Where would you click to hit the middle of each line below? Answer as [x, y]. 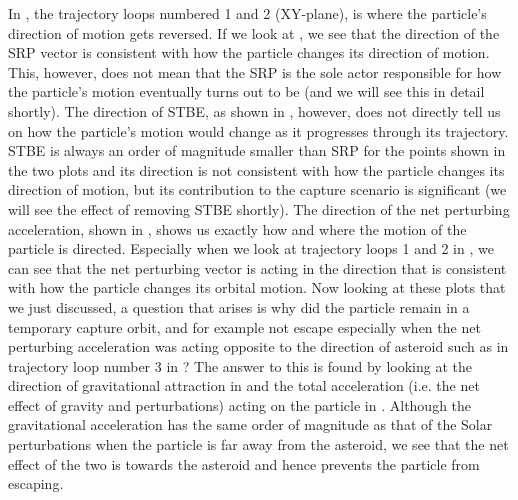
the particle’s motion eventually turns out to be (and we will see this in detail [246, 91]
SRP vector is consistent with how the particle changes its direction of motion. [249, 52]
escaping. [36, 483]
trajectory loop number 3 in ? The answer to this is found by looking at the [240, 365]
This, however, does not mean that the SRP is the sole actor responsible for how [255, 71]
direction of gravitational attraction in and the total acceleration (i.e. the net [244, 385]
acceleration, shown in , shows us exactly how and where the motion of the [237, 228]
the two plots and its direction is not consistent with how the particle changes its [256, 169]
